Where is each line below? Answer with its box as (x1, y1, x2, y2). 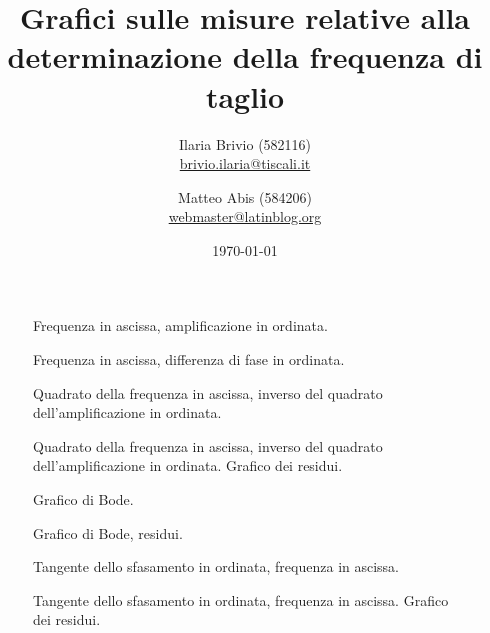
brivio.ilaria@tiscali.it (179, 153, 311, 174)
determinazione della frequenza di (7, 36, 483, 77)
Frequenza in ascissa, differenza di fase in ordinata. (33, 349, 345, 370)
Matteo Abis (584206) (178, 186, 312, 207)
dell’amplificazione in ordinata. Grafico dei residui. (33, 455, 343, 476)
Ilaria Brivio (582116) (178, 133, 312, 154)
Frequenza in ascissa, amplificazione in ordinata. (33, 315, 328, 336)
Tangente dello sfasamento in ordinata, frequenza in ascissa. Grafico (33, 589, 449, 610)
